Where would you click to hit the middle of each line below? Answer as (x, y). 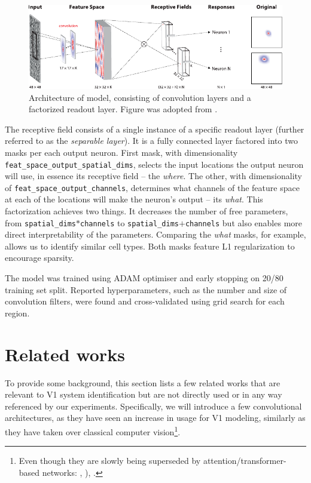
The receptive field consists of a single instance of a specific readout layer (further (155, 129)
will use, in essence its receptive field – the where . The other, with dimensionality (153, 176)
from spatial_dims (41, 222)
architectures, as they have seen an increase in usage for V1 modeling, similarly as (155, 418)
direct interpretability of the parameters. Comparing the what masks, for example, (155, 234)
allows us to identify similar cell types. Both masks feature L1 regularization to (150, 246)
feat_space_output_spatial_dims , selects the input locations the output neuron (154, 164)
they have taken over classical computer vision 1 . (93, 430)
